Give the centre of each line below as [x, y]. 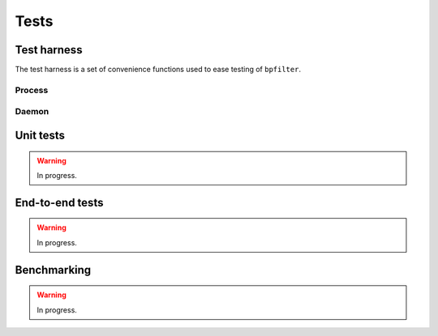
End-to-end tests [59, 202]
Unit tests [40, 135]
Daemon [32, 112]
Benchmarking [53, 270]
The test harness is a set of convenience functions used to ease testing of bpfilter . [158, 70]
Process [32, 90]
